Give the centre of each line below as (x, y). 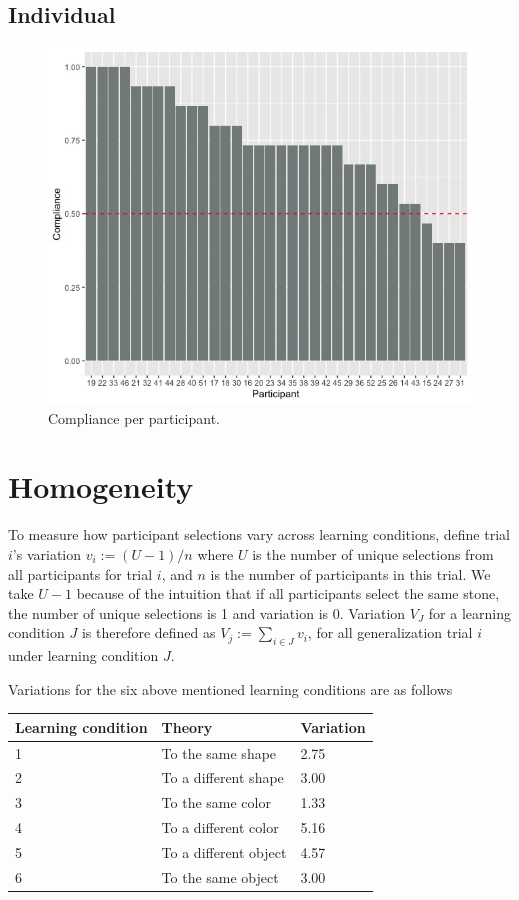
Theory (187, 726)
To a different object (224, 852)
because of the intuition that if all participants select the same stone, (288, 593)
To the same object (220, 876)
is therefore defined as (148, 632)
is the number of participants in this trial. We (350, 573)
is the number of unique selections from (373, 553)
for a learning (469, 612)
